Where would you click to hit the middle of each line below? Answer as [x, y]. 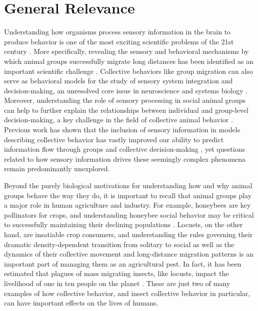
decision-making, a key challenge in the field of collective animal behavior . [118, 120]
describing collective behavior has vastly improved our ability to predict [114, 139]
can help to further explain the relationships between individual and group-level [126, 110]
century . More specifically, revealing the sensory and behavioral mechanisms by [126, 51]
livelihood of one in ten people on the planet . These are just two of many [117, 283]
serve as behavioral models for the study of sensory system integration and [118, 81]
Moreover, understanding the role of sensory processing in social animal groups [125, 100]
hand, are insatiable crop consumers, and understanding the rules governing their [128, 234]
